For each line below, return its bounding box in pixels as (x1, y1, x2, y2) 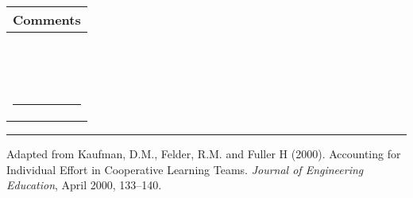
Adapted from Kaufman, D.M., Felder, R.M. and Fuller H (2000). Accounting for (6, 146, 401, 161)
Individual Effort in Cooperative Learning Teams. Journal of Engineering (6, 161, 364, 177)
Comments (13, 10, 81, 29)
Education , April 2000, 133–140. (6, 177, 162, 193)
